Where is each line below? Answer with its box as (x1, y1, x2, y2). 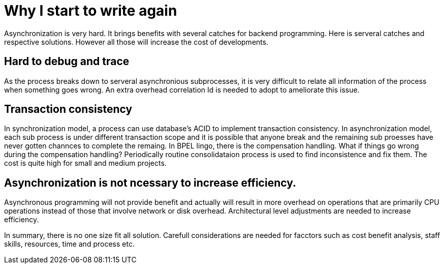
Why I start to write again (4, 2, 177, 19)
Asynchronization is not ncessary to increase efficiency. (4, 176, 297, 189)
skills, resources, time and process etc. (4, 240, 135, 249)
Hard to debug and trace (4, 55, 130, 68)
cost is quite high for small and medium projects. (4, 159, 167, 168)
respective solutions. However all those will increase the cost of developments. (4, 37, 269, 46)
